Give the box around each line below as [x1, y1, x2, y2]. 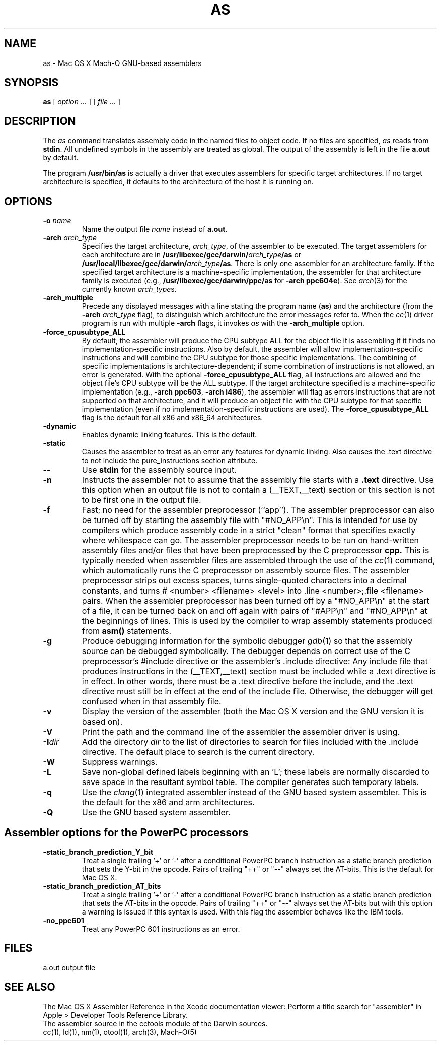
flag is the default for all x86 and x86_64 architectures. [82, 413, 263, 422]
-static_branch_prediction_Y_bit [43, 847, 154, 856]
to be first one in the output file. [82, 495, 201, 505]
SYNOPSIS [4, 76, 59, 89]
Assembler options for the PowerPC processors [4, 826, 249, 839]
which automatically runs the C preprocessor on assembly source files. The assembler [82, 565, 410, 576]
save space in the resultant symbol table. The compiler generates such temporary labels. [82, 777, 419, 788]
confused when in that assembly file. [82, 696, 222, 707]
